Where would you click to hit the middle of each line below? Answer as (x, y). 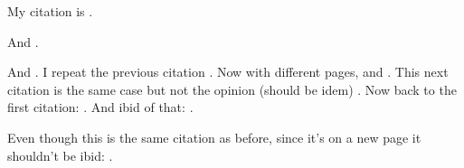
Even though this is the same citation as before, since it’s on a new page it (214, 137)
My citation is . (50, 11)
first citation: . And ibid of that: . (100, 107)
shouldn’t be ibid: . (60, 155)
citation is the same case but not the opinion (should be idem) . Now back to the (232, 89)
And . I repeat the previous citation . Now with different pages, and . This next (228, 72)
